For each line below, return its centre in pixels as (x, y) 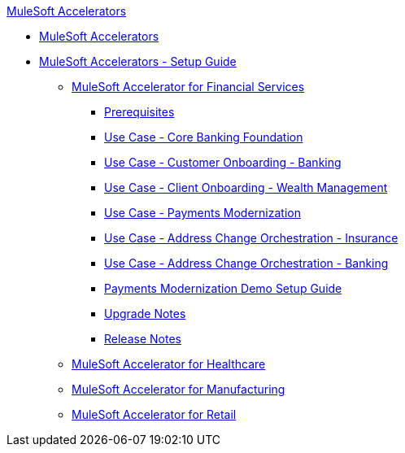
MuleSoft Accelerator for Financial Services (188, 87)
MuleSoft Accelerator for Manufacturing (179, 389)
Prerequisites (139, 112)
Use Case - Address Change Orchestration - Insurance (251, 238)
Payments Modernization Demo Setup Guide (223, 288)
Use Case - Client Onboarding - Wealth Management (246, 187)
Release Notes (143, 339)
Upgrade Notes (145, 314)
